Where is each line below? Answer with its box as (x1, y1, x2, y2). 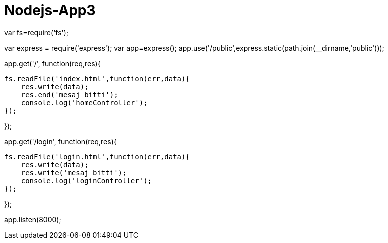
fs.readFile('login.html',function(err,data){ (4, 152, 190, 161)
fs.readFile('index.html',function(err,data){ (4, 74, 190, 83)
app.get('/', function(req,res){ (4, 59, 101, 68)
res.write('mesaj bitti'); (21, 168, 127, 177)
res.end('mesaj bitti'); (21, 90, 118, 99)
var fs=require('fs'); (4, 28, 69, 37)
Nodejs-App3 (4, 2, 96, 19)
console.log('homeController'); (21, 98, 148, 107)
